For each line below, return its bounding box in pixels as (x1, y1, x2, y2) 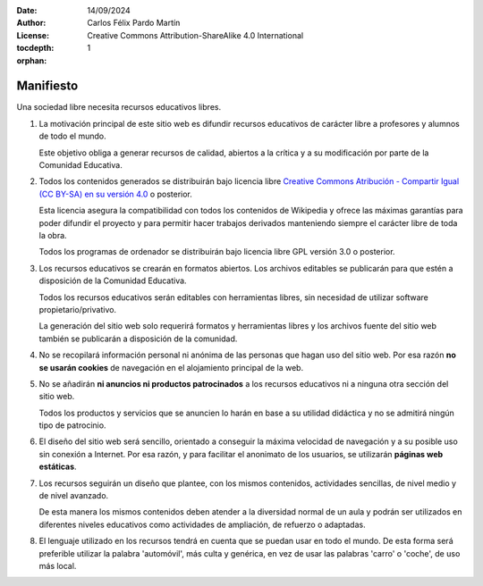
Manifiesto (16, 79, 79, 94)
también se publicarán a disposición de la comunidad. (38, 333, 238, 344)
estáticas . (38, 461, 77, 473)
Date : (16, 5, 38, 15)
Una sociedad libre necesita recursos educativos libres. (16, 102, 222, 113)
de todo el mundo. (38, 130, 106, 142)
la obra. (38, 230, 67, 240)
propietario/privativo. (38, 304, 116, 314)
